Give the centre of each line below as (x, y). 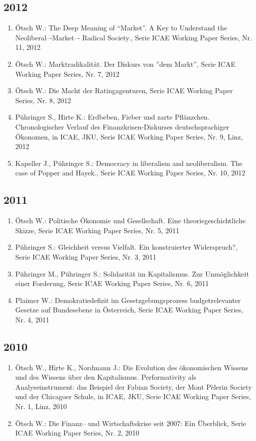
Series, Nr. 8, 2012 (43, 100)
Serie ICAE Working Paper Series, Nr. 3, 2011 (86, 256)
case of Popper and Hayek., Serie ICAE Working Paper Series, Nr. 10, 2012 (130, 173)
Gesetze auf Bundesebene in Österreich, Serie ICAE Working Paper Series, (129, 310)
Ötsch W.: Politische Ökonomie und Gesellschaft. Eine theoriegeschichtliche (130, 220)
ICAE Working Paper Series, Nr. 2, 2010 (77, 433)
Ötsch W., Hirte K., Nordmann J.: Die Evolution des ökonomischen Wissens (132, 367)
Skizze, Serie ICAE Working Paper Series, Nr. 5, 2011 (97, 230)
